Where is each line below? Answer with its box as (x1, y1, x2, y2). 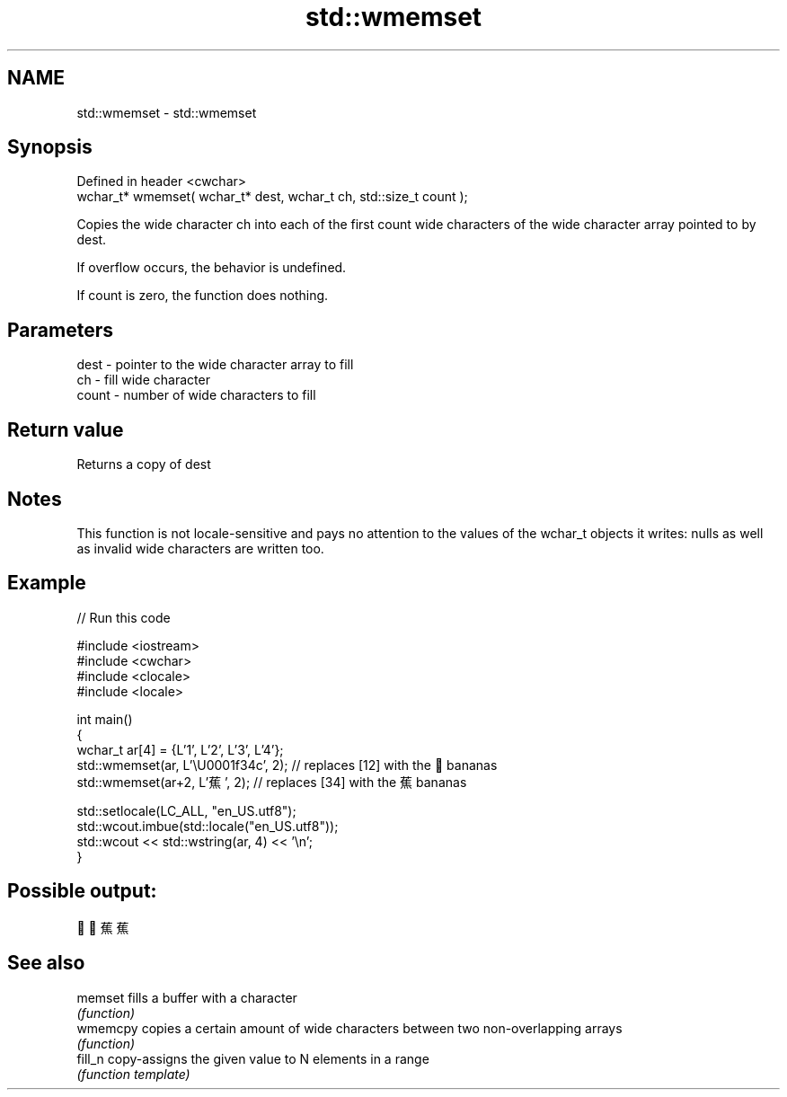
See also (7, 951, 85, 975)
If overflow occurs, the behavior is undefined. (76, 260, 347, 276)
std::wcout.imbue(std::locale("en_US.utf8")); (76, 818, 339, 834)
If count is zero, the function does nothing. (76, 288, 329, 304)
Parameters (7, 318, 113, 341)
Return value (7, 418, 124, 441)
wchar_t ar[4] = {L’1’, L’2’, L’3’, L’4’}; (76, 741, 284, 757)
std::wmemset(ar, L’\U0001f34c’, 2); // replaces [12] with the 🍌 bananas (76, 756, 498, 773)
